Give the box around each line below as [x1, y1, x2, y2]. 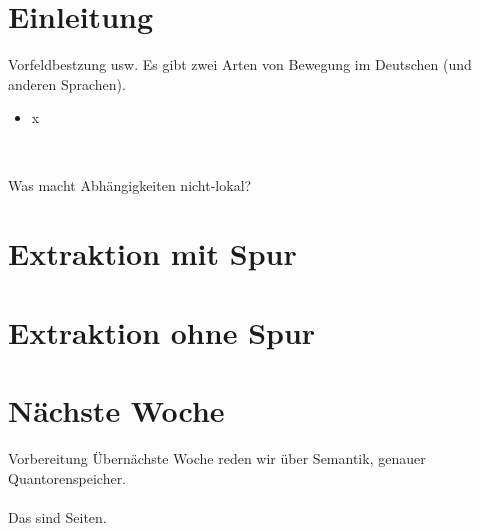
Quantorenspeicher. [8, 467, 127, 488]
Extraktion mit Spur [8, 233, 297, 274]
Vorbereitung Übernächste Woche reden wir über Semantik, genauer [8, 447, 426, 468]
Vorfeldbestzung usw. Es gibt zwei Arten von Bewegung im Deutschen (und [8, 54, 472, 75]
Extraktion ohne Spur [8, 311, 316, 352]
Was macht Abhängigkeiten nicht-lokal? [8, 174, 252, 195]
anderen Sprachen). [8, 73, 126, 94]
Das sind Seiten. [8, 506, 107, 527]
